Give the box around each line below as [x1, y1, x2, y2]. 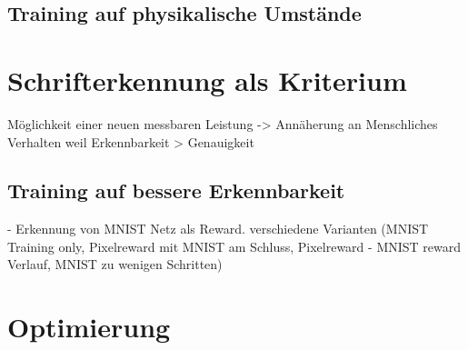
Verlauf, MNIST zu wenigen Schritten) [7, 255, 223, 274]
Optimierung [7, 308, 171, 345]
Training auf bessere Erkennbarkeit [7, 176, 345, 205]
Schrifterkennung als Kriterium [7, 61, 407, 98]
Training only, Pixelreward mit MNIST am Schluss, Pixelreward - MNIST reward [7, 236, 462, 255]
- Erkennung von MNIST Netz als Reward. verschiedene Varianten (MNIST [7, 219, 429, 238]
